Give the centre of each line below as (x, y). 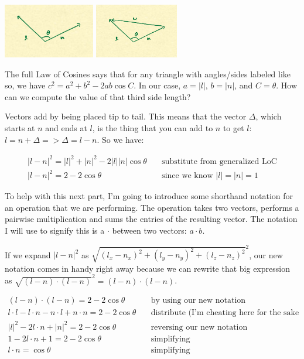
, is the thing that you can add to (153, 127)
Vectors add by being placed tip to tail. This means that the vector (126, 116)
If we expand (28, 254)
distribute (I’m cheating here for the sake (225, 313)
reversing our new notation (199, 327)
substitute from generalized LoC (219, 161)
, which (269, 116)
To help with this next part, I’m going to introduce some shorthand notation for (149, 196)
